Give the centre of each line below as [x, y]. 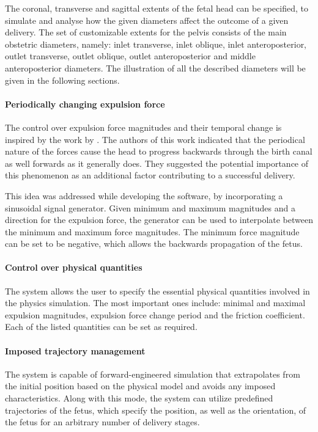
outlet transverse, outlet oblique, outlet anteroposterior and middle [130, 56]
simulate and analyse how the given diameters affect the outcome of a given [147, 20]
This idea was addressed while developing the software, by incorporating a [144, 195]
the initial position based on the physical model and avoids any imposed [140, 386]
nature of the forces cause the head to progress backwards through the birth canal [159, 151]
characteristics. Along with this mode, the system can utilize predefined [139, 398]
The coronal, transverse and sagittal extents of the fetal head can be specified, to [157, 8]
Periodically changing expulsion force [85, 104]
